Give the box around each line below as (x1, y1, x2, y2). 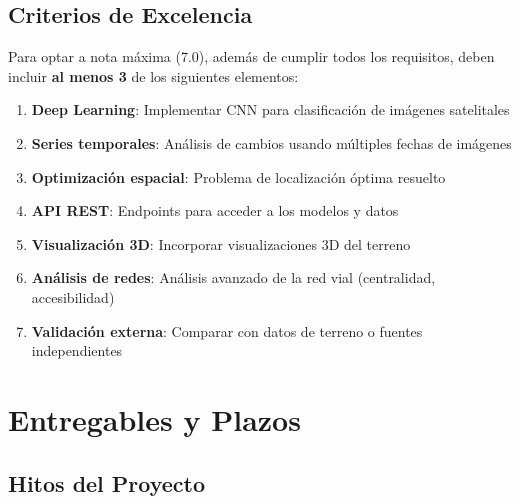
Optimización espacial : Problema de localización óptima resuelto (31, 166, 446, 187)
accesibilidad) (31, 286, 115, 307)
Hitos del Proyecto (8, 467, 206, 498)
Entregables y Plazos (8, 398, 301, 439)
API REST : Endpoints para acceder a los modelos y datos (31, 200, 399, 221)
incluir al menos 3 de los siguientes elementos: (8, 65, 299, 86)
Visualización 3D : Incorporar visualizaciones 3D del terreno (31, 233, 411, 254)
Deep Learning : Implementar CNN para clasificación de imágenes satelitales (31, 99, 510, 120)
